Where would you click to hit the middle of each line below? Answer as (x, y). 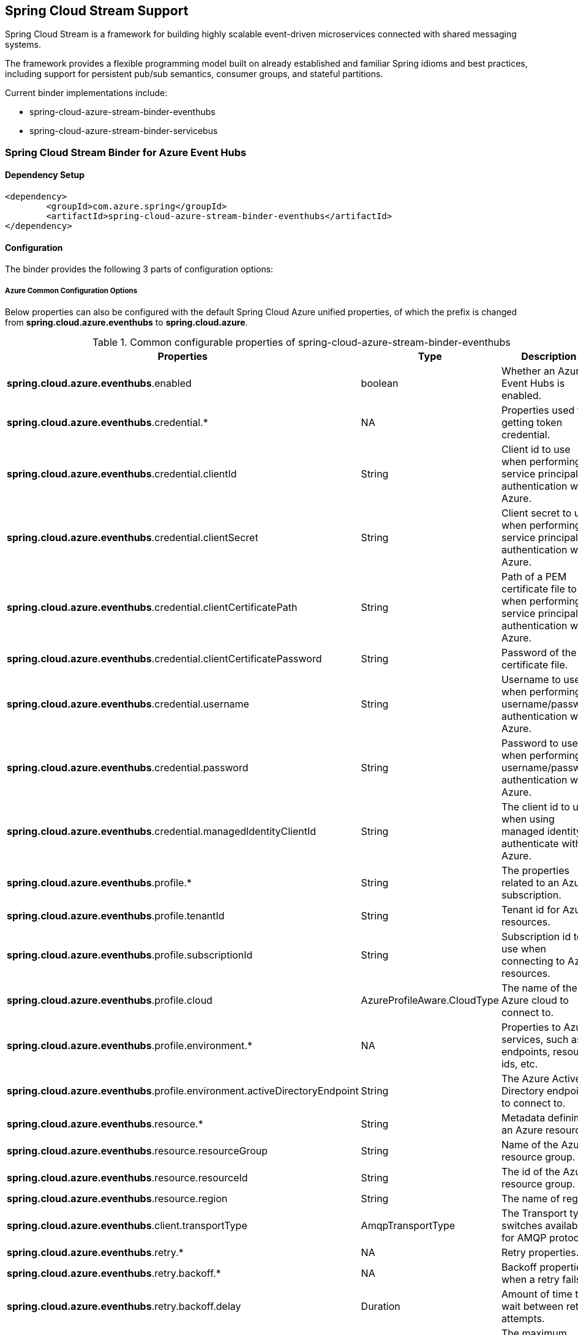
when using (528, 819)
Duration (381, 1307)
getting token (532, 423)
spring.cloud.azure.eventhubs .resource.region (117, 1199)
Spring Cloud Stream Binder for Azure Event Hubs (126, 152)
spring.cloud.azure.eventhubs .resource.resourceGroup (137, 1151)
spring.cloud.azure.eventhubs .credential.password (128, 768)
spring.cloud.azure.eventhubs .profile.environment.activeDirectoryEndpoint (183, 1091)
